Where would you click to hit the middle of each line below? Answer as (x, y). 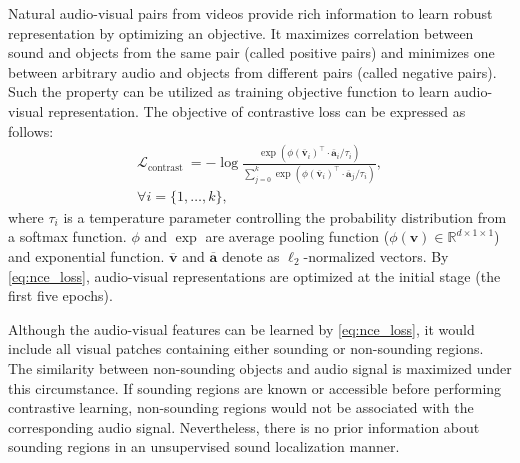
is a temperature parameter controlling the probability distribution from (285, 216)
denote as (250, 256)
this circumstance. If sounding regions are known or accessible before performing (255, 387)
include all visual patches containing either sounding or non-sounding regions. (246, 348)
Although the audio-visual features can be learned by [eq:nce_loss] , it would (241, 328)
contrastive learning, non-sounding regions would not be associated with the (241, 407)
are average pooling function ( (297, 236)
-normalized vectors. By (376, 256)
